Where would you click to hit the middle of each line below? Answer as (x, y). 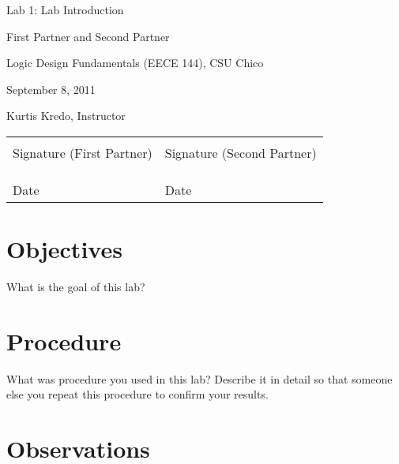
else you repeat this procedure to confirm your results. (137, 394)
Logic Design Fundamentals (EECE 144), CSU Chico (135, 63)
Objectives (64, 249)
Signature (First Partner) (83, 152)
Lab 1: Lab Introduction (65, 9)
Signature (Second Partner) (241, 152)
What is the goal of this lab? (76, 287)
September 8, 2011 (51, 89)
